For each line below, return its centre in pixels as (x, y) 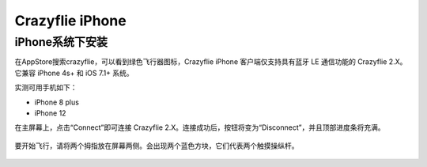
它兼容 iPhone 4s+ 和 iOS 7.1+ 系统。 (74, 73)
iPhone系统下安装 (61, 42)
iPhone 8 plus (57, 102)
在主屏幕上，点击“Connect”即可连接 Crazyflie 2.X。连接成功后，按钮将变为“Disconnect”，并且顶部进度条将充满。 (200, 127)
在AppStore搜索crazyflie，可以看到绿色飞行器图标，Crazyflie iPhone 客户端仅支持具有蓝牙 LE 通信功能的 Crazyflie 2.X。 (211, 62)
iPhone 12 (50, 113)
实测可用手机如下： (46, 88)
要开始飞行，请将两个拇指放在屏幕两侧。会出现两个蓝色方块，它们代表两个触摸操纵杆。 (157, 146)
